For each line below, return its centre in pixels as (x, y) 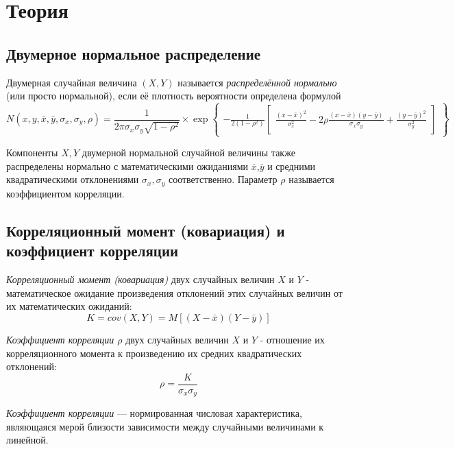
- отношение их (292, 339)
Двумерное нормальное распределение (134, 53)
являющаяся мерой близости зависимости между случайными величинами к (165, 426)
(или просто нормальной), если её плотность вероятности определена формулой (174, 96)
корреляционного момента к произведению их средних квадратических (154, 353)
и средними (292, 166)
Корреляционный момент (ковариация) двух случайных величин (140, 279)
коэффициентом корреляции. (65, 193)
